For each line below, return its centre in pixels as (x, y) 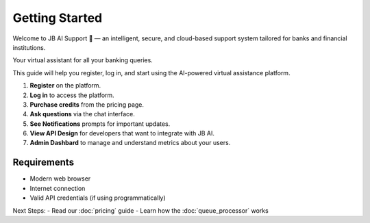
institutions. (29, 47)
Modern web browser (60, 179)
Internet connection (58, 188)
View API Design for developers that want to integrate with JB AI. (122, 133)
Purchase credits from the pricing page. (87, 104)
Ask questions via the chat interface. (82, 114)
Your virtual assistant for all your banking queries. (83, 60)
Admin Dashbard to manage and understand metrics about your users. (130, 143)
